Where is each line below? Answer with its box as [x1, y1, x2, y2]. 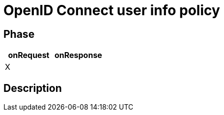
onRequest [8, 50, 50, 60]
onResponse [54, 50, 102, 60]
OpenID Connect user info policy [3, 2, 220, 19]
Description [3, 82, 62, 94]
